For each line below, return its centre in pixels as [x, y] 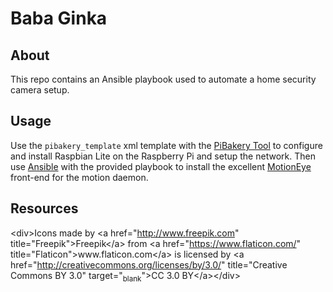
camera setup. [40, 90]
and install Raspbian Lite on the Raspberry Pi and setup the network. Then [163, 156]
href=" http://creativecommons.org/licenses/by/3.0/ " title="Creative [149, 264]
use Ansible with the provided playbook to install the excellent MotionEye [161, 166]
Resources [44, 208]
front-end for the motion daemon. [79, 177]
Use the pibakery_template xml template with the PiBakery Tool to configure [166, 145]
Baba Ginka [59, 18]
